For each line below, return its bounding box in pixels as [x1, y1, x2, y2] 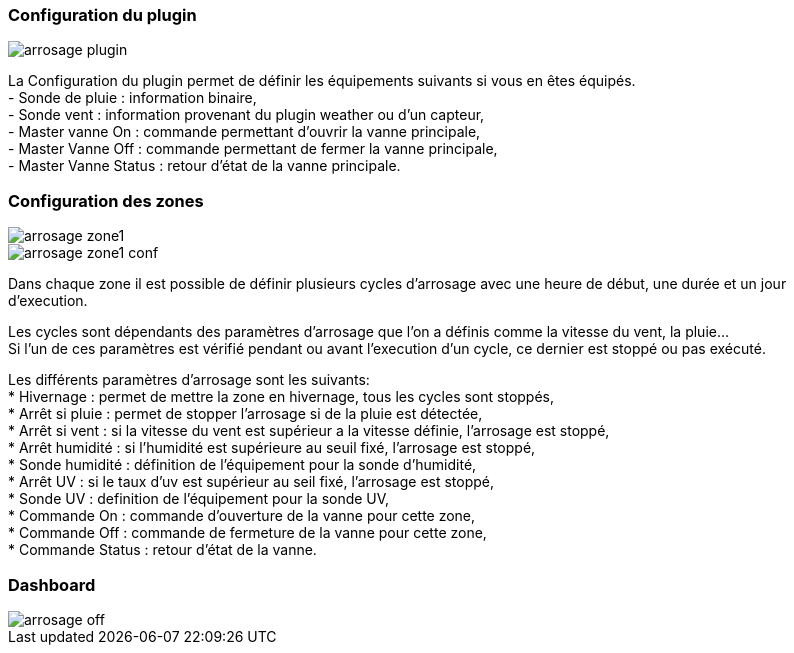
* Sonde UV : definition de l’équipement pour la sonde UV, [8, 490, 390, 508]
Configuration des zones [8, 190, 204, 211]
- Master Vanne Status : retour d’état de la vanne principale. [8, 157, 401, 175]
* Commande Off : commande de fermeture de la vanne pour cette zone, [8, 524, 487, 542]
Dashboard [8, 574, 96, 595]
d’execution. [8, 292, 88, 310]
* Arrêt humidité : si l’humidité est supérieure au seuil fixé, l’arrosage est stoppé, [8, 439, 536, 457]
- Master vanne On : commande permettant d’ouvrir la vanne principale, [8, 123, 481, 141]
